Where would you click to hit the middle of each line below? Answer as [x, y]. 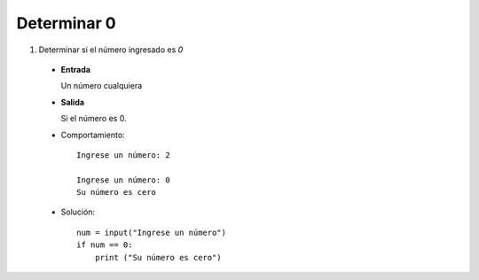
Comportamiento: [93, 135]
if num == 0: [105, 245]
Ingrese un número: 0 [123, 180]
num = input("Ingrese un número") [151, 232]
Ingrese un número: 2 [123, 155]
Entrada [75, 69]
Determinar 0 [66, 23]
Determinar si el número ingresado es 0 [111, 50]
